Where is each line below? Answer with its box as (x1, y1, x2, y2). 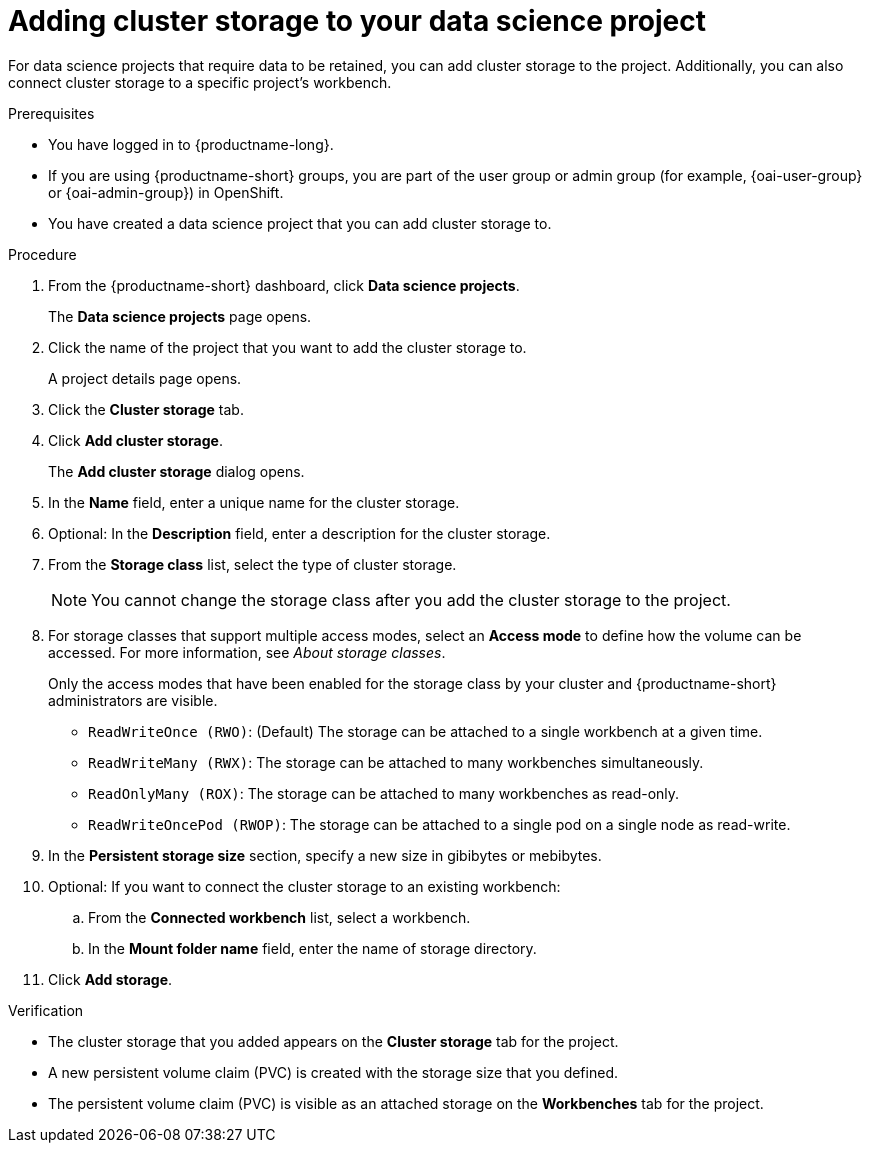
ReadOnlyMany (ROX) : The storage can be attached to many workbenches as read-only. (88, 784, 680, 802)
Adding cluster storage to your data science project (8, 4, 707, 38)
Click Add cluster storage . (48, 431, 223, 449)
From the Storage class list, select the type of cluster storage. (48, 555, 457, 573)
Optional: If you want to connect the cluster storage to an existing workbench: (48, 877, 561, 895)
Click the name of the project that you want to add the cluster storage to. (48, 338, 527, 356)
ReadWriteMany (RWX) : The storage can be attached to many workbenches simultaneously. (88, 753, 704, 771)
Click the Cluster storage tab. (48, 400, 244, 418)
